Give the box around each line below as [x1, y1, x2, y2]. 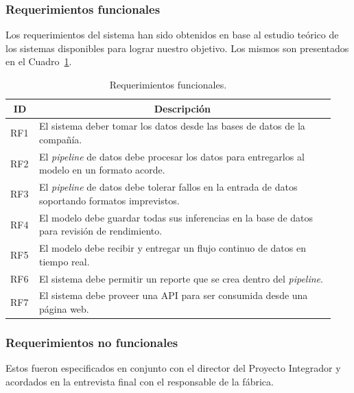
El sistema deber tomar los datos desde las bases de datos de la [39, 119, 305, 133]
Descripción [154, 101, 211, 115]
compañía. [39, 132, 82, 147]
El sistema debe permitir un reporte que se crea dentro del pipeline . [39, 271, 323, 285]
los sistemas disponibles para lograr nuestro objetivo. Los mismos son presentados [5, 40, 349, 55]
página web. [39, 302, 89, 316]
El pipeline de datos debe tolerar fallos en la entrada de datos [39, 180, 298, 194]
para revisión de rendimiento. [39, 224, 163, 238]
